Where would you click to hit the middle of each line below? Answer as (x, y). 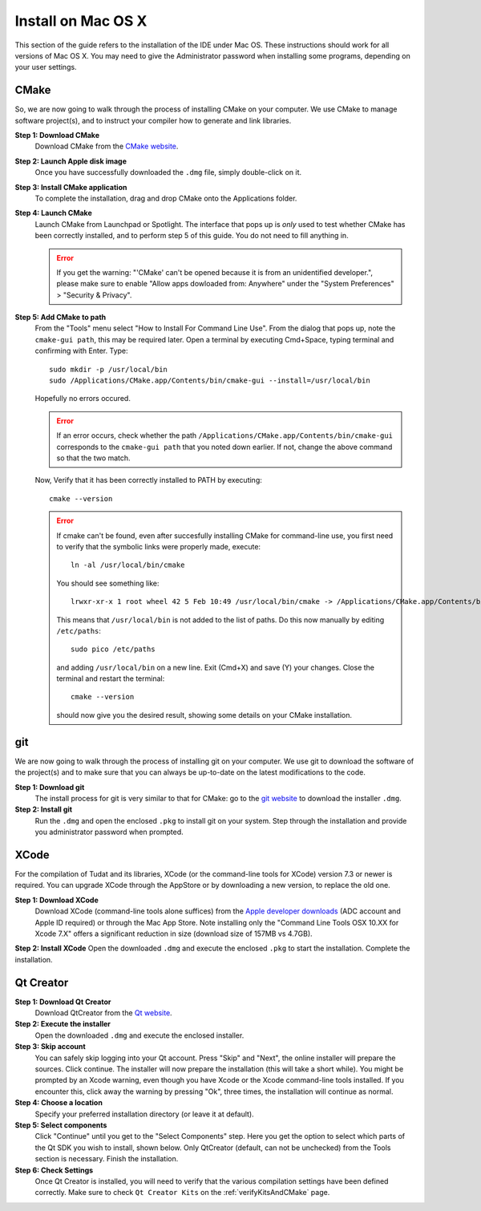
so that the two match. (94, 458)
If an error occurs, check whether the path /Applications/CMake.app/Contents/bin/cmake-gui (224, 435)
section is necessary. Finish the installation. (107, 1159)
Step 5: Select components (61, 1125)
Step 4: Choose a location (59, 1103)
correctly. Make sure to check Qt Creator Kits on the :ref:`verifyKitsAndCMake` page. (182, 1193)
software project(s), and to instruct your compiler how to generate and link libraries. (153, 120)
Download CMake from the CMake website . (107, 146)
